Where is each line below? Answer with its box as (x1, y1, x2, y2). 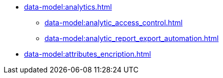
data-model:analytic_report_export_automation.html (44, 34, 219, 43)
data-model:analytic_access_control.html (44, 18, 183, 27)
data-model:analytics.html (24, 3, 112, 11)
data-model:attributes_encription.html (24, 50, 151, 58)
